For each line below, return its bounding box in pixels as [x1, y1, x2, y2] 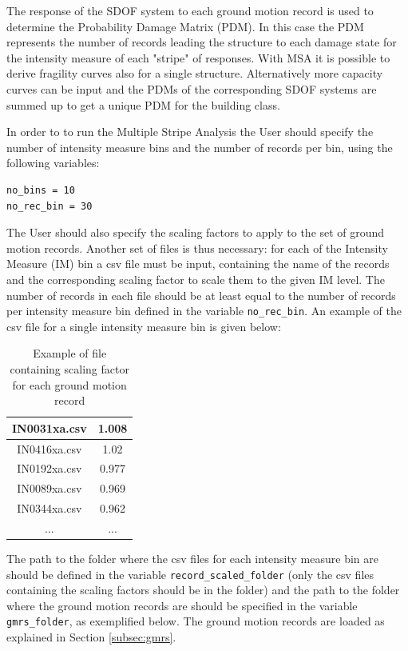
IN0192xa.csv [17, 460, 82, 477]
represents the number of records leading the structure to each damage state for [6, 34, 397, 50]
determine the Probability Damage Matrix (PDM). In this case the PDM [6, 18, 364, 34]
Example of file [33, 345, 107, 361]
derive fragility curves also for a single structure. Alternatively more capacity [6, 65, 383, 82]
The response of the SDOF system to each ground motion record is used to [6, 2, 374, 18]
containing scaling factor [10, 360, 129, 377]
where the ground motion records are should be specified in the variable [6, 597, 358, 613]
